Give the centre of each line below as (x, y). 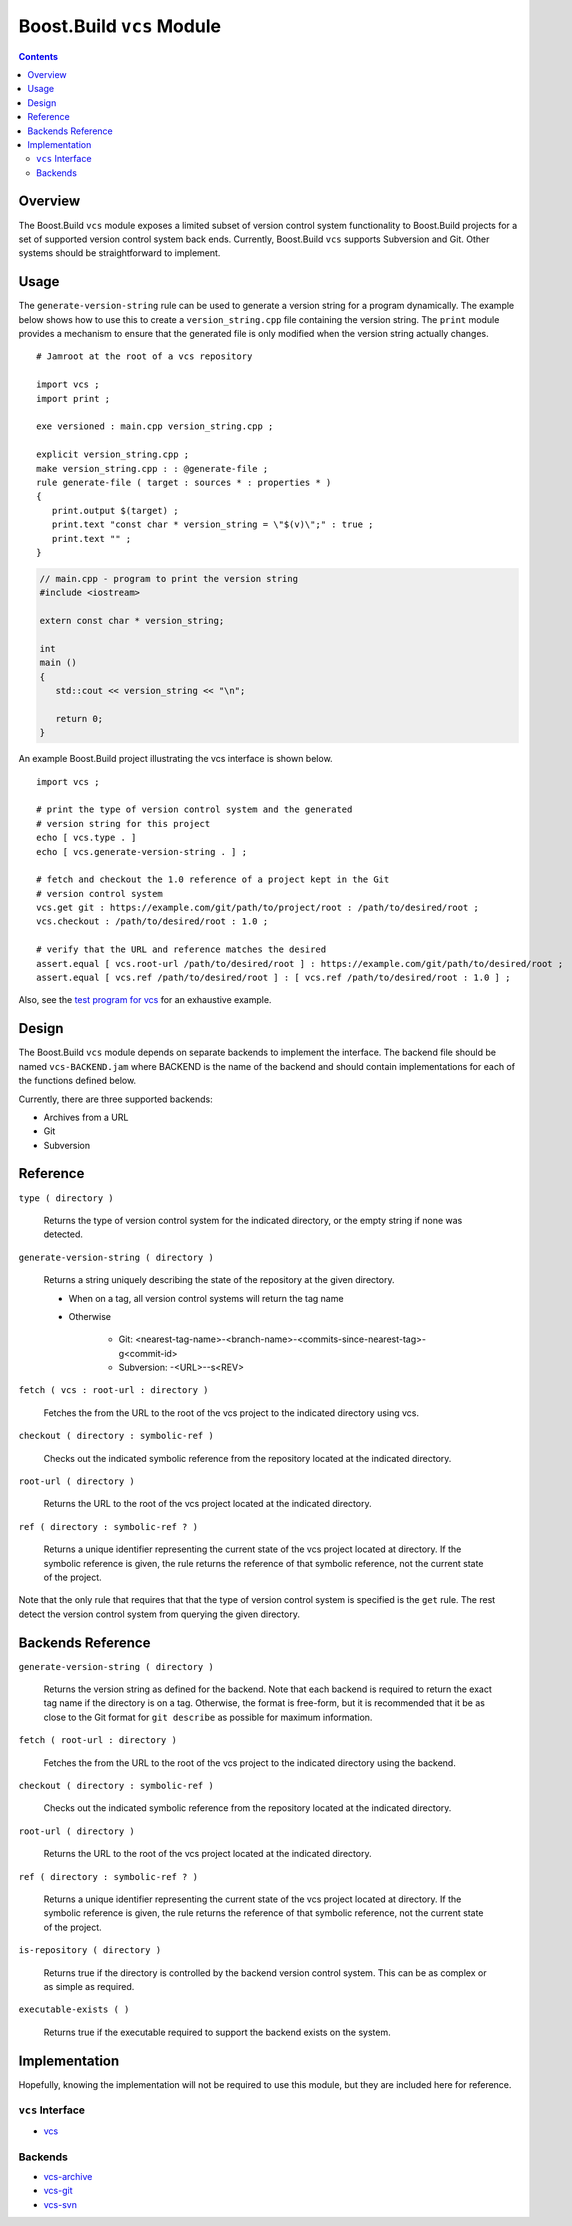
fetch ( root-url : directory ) (97, 1740)
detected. (63, 1234)
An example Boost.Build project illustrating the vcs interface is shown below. (176, 759)
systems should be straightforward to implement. (119, 253)
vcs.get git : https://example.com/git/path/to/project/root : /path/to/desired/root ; (258, 908)
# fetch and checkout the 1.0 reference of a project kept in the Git (213, 879)
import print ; (73, 398)
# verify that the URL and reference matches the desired (181, 949)
